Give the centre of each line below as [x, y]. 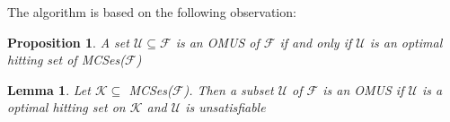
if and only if [316, 42]
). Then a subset [229, 89]
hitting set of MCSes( [66, 60]
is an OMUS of [217, 42]
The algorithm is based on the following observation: [152, 12]
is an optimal [406, 42]
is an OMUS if [363, 89]
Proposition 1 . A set [68, 42]
